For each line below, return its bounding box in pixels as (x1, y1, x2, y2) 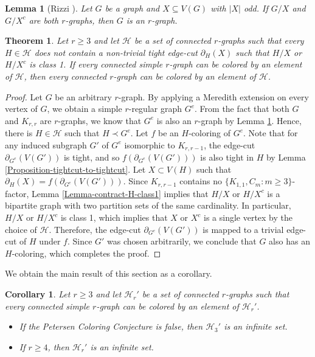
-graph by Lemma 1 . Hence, (198, 114, 302, 127)
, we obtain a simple (47, 102, 122, 115)
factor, (5, 187, 29, 199)
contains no (179, 175, 222, 187)
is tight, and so (63, 151, 120, 164)
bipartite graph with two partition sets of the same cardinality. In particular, (5, 199, 291, 212)
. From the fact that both (195, 102, 289, 115)
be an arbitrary (55, 90, 112, 103)
